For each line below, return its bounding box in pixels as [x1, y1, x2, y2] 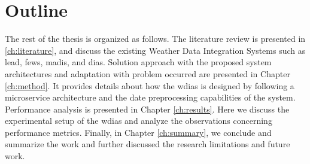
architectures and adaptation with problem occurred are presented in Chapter [5, 67, 290, 80]
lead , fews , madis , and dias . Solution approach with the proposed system [5, 56, 272, 68]
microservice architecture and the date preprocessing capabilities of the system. [5, 91, 296, 104]
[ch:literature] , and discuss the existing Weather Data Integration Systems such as [5, 44, 306, 56]
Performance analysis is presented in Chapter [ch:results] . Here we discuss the [5, 102, 290, 115]
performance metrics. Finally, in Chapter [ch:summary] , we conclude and [5, 126, 272, 138]
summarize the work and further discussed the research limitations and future [5, 138, 290, 150]
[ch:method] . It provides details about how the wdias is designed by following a [5, 79, 294, 92]
